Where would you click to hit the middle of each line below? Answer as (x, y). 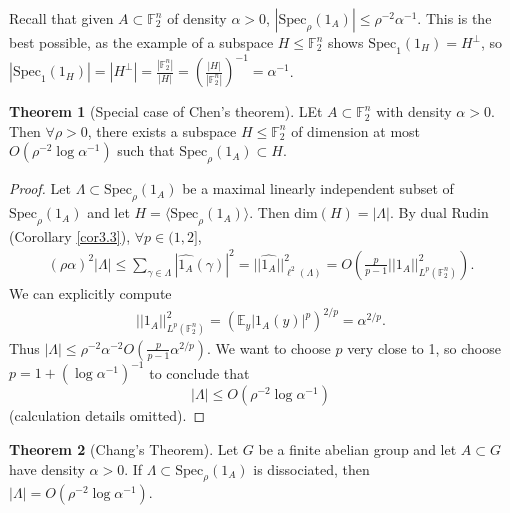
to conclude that (199, 372)
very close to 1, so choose (424, 347)
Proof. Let (40, 188)
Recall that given (61, 18)
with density (414, 111)
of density (197, 18)
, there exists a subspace (162, 130)
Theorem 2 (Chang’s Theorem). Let (124, 449)
